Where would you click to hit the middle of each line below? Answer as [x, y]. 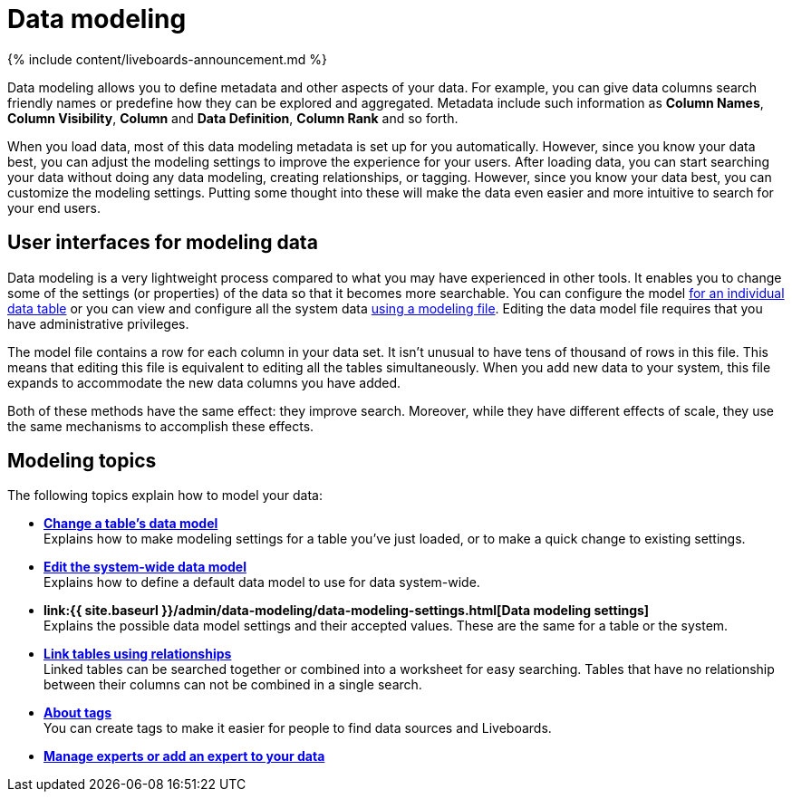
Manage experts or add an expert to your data [184, 756]
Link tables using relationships [138, 654]
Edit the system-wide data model [145, 567]
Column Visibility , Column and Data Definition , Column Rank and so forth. [233, 118]
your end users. [54, 207]
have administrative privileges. [98, 323]
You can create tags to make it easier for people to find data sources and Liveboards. [298, 728]
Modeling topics [82, 461]
